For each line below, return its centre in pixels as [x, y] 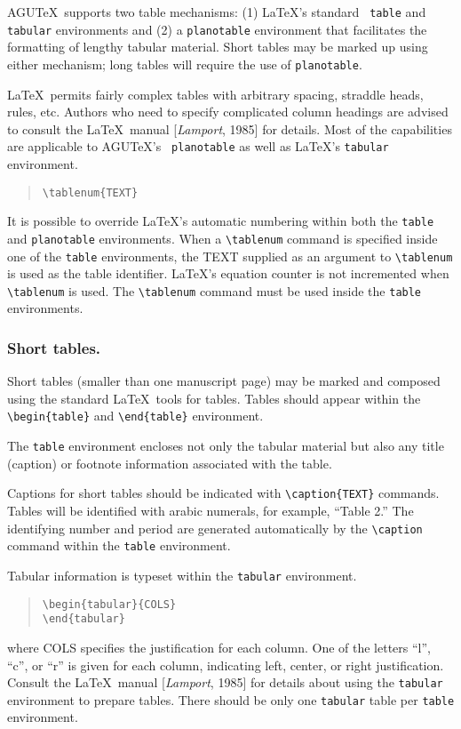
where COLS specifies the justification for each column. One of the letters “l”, [219, 647]
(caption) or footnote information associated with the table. [170, 463]
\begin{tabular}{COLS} [109, 604]
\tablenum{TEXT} [90, 192]
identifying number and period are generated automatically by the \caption [215, 528]
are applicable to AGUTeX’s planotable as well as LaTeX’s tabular [198, 146]
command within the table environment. [119, 545]
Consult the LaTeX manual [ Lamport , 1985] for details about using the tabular [225, 682]
